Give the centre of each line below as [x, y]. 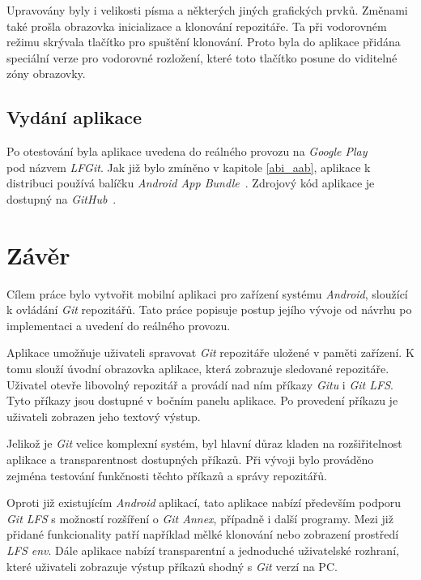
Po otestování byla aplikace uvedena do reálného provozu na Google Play [187, 151]
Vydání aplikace [74, 117]
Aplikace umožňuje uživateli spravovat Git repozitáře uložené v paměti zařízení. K [210, 352]
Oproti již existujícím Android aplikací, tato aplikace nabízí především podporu [204, 503]
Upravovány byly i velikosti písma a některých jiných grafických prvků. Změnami [207, 10]
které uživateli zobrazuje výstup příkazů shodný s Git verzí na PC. [172, 566]
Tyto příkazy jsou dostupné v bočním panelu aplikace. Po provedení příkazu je [202, 400]
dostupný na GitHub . [62, 198]
